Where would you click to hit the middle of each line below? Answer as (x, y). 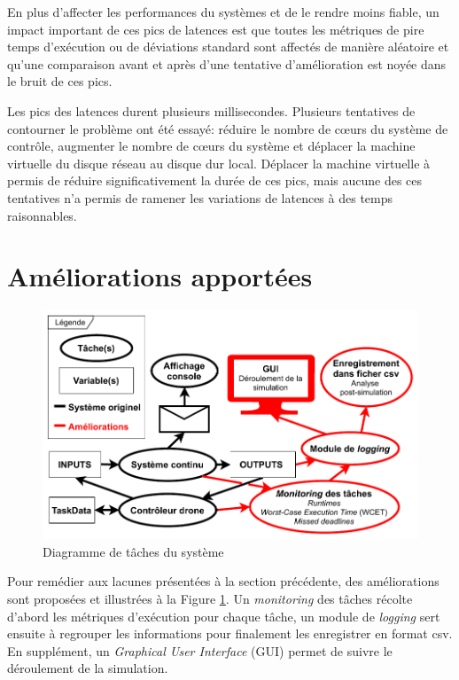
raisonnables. (42, 215)
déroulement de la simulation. (88, 668)
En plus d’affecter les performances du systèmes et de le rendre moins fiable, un (223, 12)
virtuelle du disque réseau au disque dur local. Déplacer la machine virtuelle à (219, 163)
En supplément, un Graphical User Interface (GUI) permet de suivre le (200, 650)
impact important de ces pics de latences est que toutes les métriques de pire (216, 29)
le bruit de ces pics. (60, 81)
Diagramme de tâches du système (133, 551)
